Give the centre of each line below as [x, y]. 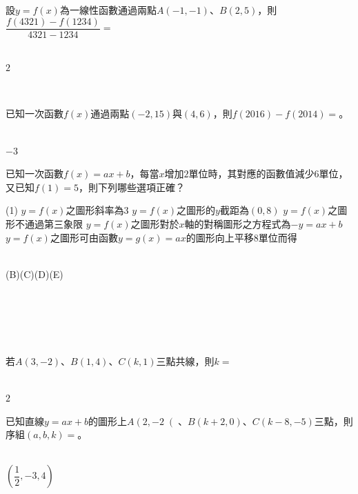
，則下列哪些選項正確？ [132, 187]
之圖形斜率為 [95, 210]
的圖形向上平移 [220, 237]
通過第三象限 [53, 224]
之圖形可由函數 [84, 237]
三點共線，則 [185, 360]
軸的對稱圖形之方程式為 [238, 224]
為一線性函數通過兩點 [108, 10]
